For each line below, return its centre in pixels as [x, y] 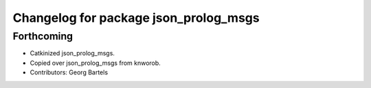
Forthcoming [43, 36]
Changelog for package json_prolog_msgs [136, 18]
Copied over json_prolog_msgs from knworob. [95, 63]
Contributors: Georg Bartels [69, 72]
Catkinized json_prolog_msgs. [72, 53]
